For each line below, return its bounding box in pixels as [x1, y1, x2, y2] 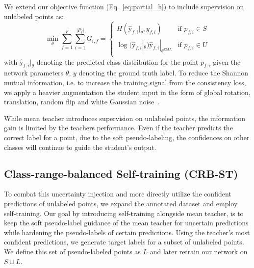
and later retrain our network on [150, 246, 248, 256]
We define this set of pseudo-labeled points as [4, 246, 141, 256]
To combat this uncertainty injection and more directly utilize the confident [4, 189, 231, 199]
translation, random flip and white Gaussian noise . [4, 97, 160, 107]
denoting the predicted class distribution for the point [36, 56, 199, 67]
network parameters [4, 68, 64, 78]
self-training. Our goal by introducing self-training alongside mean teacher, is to [4, 208, 244, 218]
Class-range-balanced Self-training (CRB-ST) [4, 166, 238, 181]
